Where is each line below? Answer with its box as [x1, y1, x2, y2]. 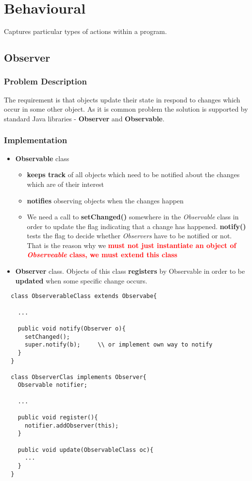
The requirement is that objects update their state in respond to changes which [4, 94, 240, 104]
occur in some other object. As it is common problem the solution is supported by [4, 104, 248, 114]
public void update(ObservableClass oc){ [17, 446, 153, 453]
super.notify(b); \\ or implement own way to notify [24, 341, 213, 348]
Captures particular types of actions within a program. [4, 26, 167, 36]
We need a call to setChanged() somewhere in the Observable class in [27, 212, 239, 222]
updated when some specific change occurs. [15, 275, 148, 285]
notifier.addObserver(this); [24, 422, 119, 429]
